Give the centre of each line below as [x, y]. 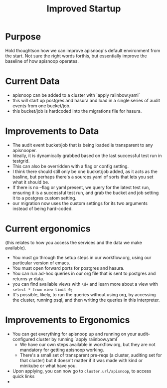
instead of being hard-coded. [43, 208]
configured [24, 339]
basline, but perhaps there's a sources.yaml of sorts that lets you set [83, 177]
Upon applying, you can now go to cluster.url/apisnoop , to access [82, 371]
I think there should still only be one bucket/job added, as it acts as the [85, 171]
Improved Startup [84, 9]
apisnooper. [25, 150]
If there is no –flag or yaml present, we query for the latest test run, [81, 187]
